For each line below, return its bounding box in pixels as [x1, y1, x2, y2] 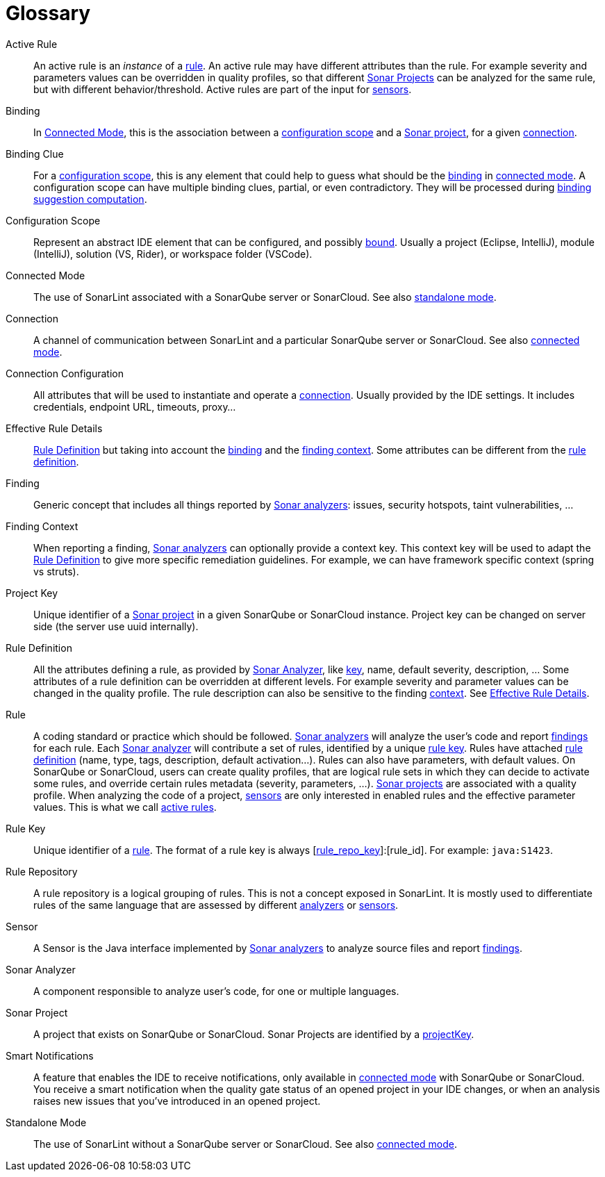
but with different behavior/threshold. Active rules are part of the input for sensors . [33, 83, 412, 95]
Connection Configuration [6, 367, 124, 379]
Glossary [6, 1, 91, 25]
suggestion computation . [33, 192, 147, 205]
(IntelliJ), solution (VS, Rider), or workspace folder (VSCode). [33, 247, 313, 260]
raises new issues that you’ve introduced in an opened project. [33, 1094, 321, 1107]
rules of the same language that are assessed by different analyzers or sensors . [33, 898, 399, 911]
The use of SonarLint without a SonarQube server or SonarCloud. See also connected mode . [33, 1137, 458, 1150]
